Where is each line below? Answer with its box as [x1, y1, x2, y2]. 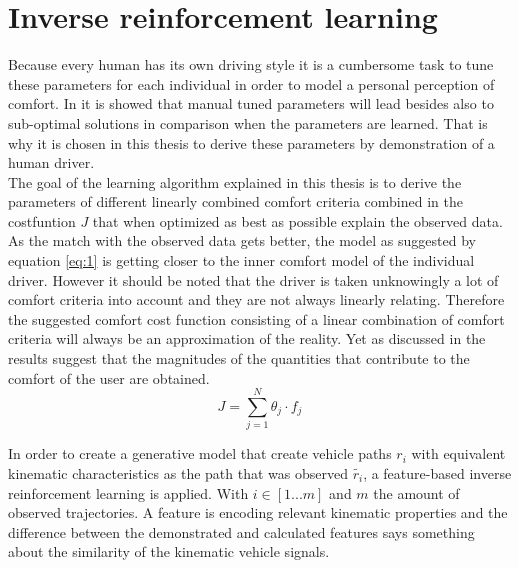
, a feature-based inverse [363, 462, 512, 483]
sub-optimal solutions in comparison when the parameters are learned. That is [8, 112, 488, 133]
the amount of [373, 482, 460, 503]
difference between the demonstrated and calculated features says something [8, 521, 475, 542]
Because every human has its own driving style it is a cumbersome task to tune [8, 54, 494, 75]
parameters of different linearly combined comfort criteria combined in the [8, 191, 463, 212]
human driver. [8, 152, 95, 173]
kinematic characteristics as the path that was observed [8, 462, 348, 483]
